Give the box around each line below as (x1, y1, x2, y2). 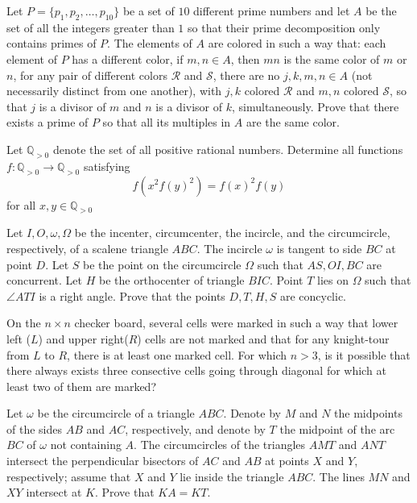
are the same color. (246, 114, 340, 131)
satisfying (83, 157, 130, 174)
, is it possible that (317, 346, 411, 363)
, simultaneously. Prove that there (231, 98, 399, 114)
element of (6, 50, 57, 67)
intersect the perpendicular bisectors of (6, 452, 199, 469)
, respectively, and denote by (125, 420, 266, 437)
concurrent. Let (6, 272, 82, 289)
